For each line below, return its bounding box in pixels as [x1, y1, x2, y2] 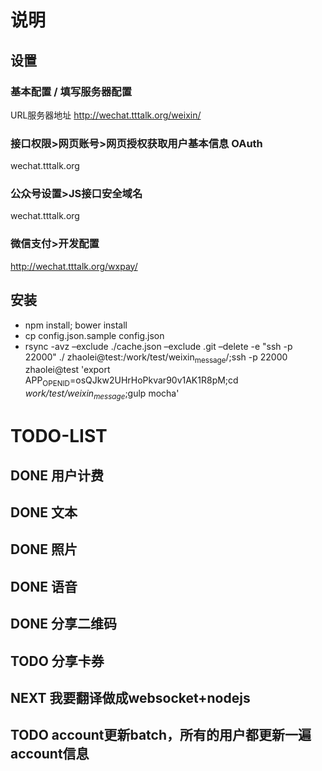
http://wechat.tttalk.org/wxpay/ [10, 260, 138, 272]
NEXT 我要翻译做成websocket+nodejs [10, 689, 251, 706]
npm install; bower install [24, 319, 128, 331]
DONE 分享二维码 [10, 616, 118, 633]
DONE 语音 [10, 578, 78, 595]
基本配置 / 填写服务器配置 [10, 84, 133, 98]
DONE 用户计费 [10, 467, 105, 484]
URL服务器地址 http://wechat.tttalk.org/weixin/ [10, 109, 202, 121]
